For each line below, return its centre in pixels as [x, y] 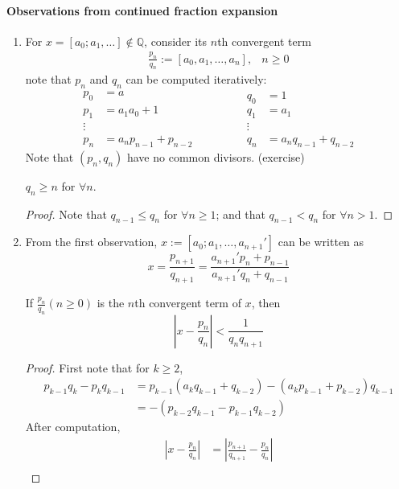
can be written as [321, 242]
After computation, [73, 427]
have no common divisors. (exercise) [216, 156]
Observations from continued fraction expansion [142, 10]
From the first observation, [91, 242]
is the [111, 302]
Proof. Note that [66, 214]
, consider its [176, 41]
